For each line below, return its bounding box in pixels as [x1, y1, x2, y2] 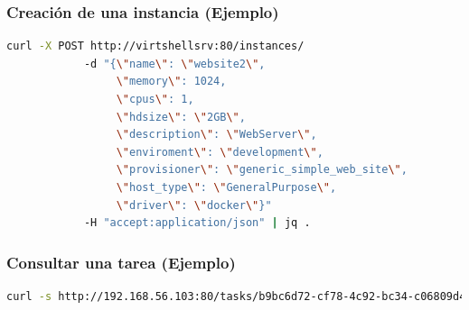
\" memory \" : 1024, [116, 75, 227, 88]
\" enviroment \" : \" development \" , [116, 145, 324, 159]
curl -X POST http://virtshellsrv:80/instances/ [6, 40, 305, 53]
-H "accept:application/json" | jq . [83, 216, 311, 230]
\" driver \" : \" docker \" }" [116, 198, 272, 212]
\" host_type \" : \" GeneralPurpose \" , [116, 180, 337, 194]
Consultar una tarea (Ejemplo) [6, 251, 236, 273]
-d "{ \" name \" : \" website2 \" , [83, 57, 266, 70]
